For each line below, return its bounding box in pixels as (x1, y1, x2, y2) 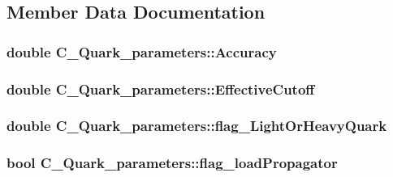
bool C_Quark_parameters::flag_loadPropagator (6, 153, 338, 173)
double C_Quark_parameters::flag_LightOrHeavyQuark (6, 116, 387, 136)
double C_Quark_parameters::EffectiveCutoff (6, 78, 315, 99)
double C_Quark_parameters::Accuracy (6, 41, 277, 61)
